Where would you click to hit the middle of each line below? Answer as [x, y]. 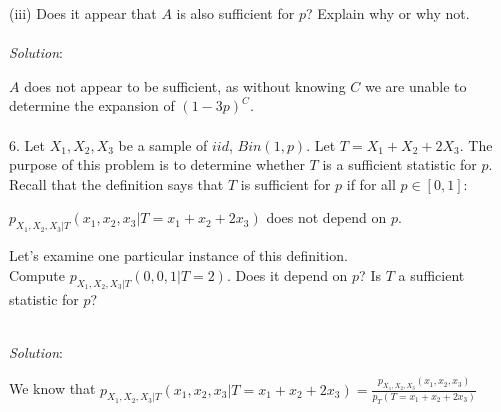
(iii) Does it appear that [83, 13]
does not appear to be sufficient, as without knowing [185, 85]
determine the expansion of [92, 105]
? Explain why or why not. [387, 13]
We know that [52, 388]
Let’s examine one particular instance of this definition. [178, 255]
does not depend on [326, 217]
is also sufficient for [235, 13]
